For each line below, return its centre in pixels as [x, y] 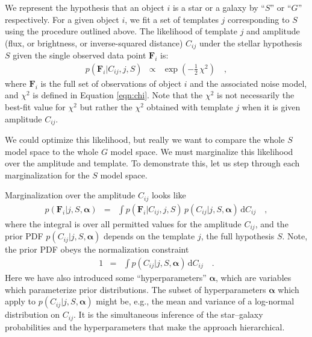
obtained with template [190, 107]
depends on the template [149, 236]
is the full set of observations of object [111, 83]
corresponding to [259, 19]
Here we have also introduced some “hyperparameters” [106, 278]
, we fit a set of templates [172, 19]
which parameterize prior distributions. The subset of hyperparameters [136, 289]
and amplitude [273, 31]
